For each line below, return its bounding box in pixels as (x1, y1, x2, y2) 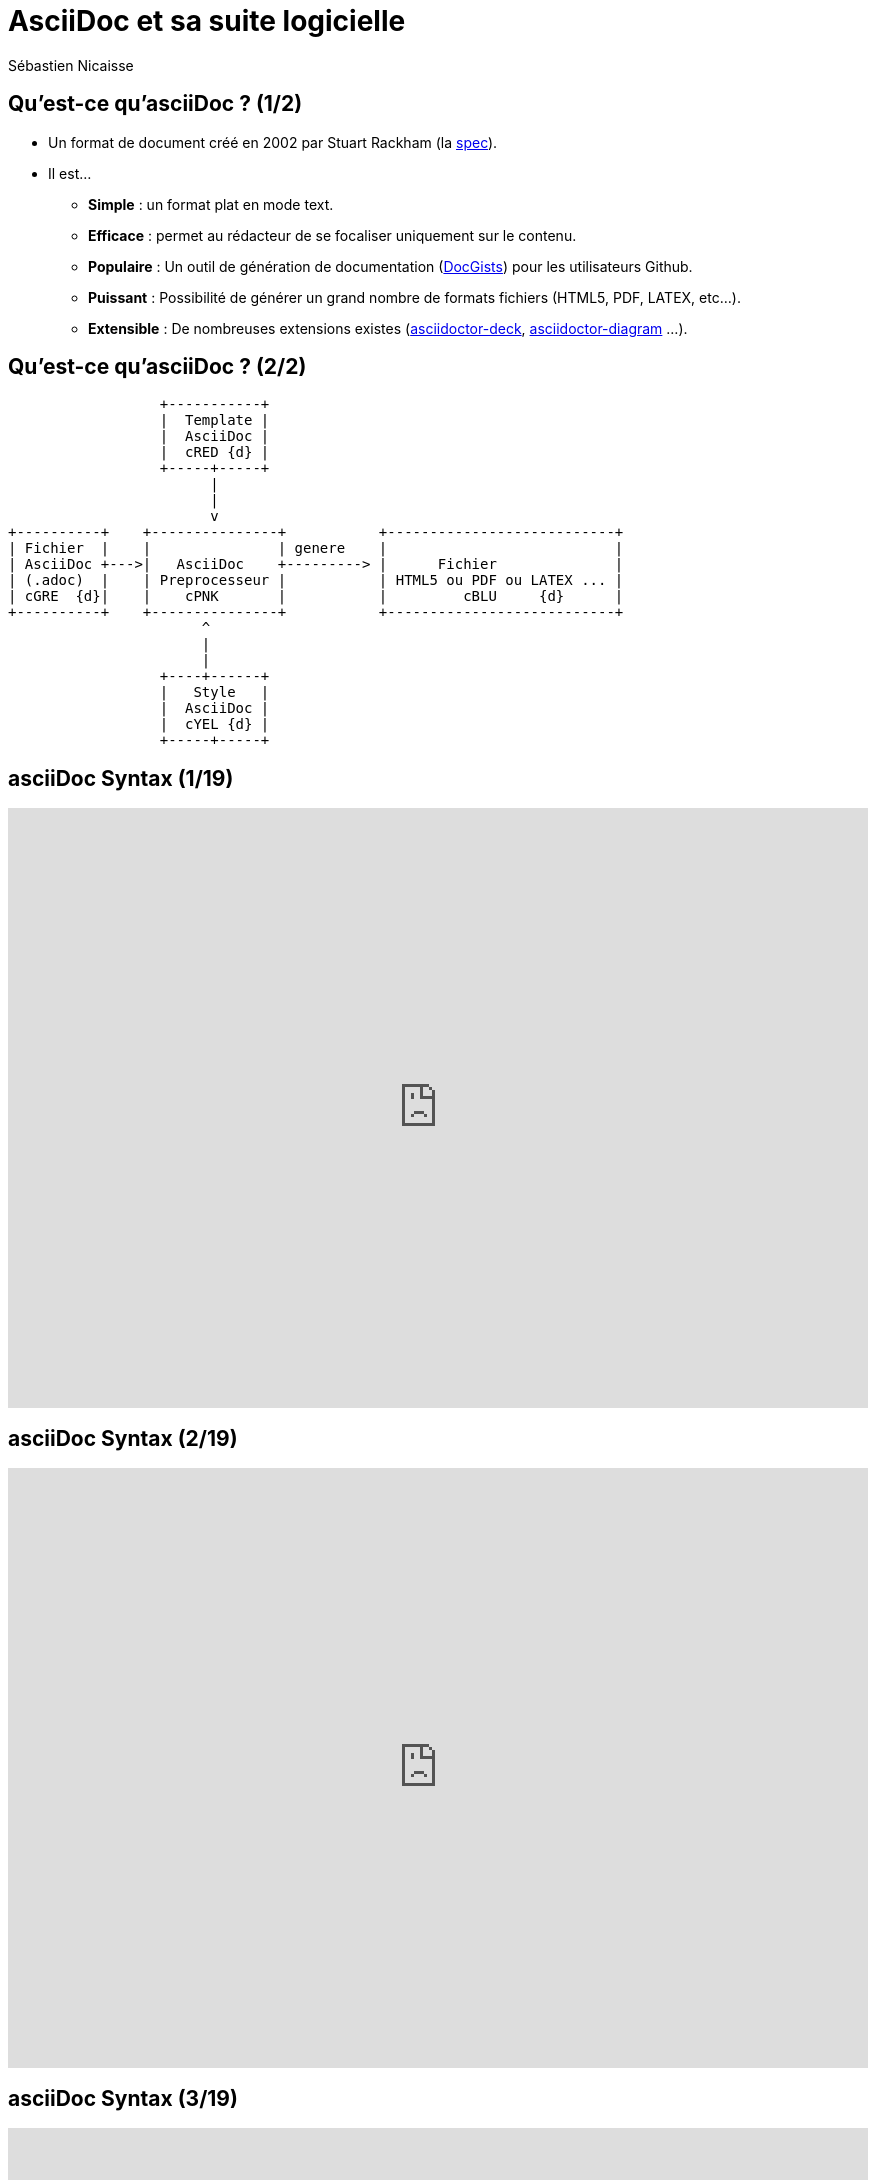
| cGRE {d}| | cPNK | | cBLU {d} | (8, 588, 624, 605)
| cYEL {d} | (159, 716, 270, 733)
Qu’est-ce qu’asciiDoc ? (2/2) (8, 354, 307, 380)
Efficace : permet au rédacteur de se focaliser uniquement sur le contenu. (88, 226, 577, 244)
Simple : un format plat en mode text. (88, 195, 334, 213)
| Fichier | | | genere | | (8, 540, 624, 557)
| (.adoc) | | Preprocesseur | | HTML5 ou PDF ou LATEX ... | (8, 572, 624, 589)
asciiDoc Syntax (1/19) (8, 765, 234, 791)
